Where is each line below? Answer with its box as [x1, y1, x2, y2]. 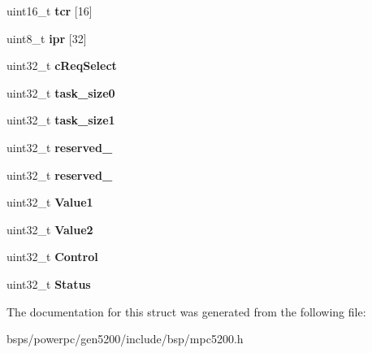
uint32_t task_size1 [6, 111, 115, 129]
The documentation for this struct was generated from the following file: [6, 303, 366, 320]
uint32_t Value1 [6, 194, 93, 211]
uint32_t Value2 [6, 220, 93, 238]
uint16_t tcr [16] [6, 2, 93, 19]
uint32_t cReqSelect [6, 57, 117, 74]
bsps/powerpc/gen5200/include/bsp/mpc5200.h [6, 330, 244, 347]
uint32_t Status [6, 275, 91, 292]
